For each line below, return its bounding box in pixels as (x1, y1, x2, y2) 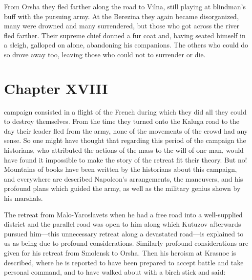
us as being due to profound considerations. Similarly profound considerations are (4, 238, 249, 248)
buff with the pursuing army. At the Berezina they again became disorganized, (4, 11, 239, 21)
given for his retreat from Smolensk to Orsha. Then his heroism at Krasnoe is (4, 248, 236, 257)
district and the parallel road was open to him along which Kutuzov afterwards (4, 219, 241, 229)
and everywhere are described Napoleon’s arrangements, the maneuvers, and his (4, 173, 243, 184)
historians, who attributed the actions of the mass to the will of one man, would (4, 145, 244, 155)
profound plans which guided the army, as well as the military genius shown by (4, 183, 241, 193)
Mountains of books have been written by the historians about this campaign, (4, 164, 237, 174)
